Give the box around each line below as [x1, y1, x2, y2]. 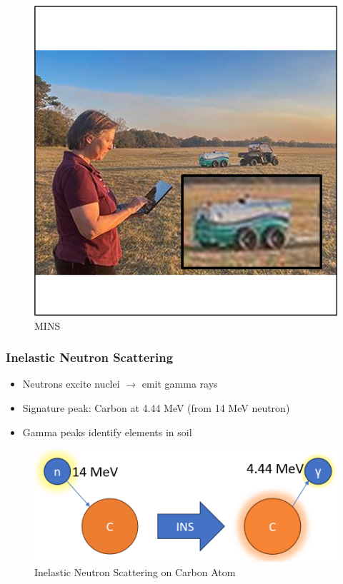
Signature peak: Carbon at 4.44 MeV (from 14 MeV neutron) [22, 401, 290, 416]
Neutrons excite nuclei [22, 376, 120, 391]
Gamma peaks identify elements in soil [22, 424, 192, 439]
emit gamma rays [141, 376, 218, 391]
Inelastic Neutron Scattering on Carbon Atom [34, 564, 236, 579]
